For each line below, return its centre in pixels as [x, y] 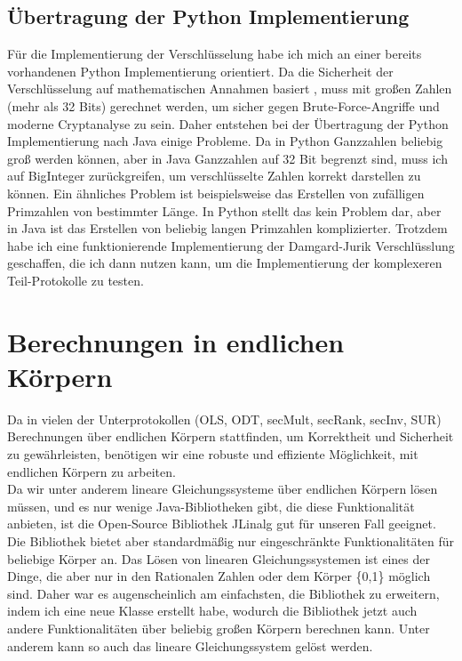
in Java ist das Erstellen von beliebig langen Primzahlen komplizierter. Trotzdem [227, 228]
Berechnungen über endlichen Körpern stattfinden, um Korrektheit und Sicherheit [231, 436]
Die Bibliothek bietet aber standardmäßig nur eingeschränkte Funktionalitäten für [231, 540]
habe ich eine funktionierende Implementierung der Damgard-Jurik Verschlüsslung [231, 245]
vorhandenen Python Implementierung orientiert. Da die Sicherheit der [200, 71]
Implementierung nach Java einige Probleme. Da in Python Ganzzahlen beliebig [225, 141]
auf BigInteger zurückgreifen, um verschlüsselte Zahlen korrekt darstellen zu [214, 176]
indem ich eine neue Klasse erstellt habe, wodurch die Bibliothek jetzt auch [212, 611]
